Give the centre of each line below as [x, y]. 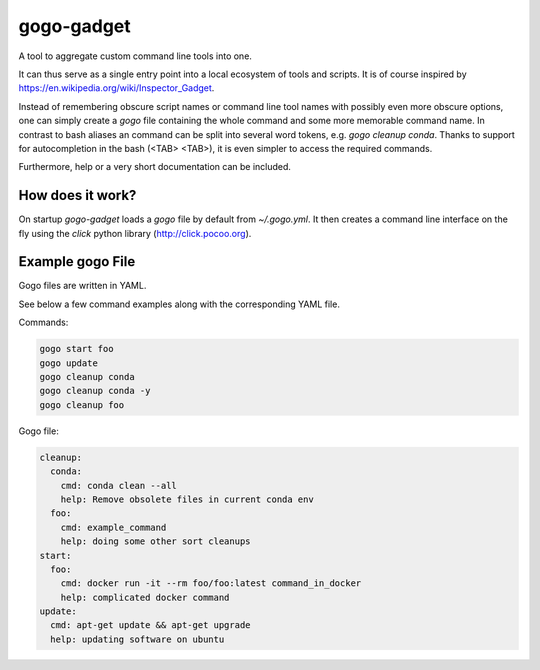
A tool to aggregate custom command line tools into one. [135, 56]
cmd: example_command [113, 527]
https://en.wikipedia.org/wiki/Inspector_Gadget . [116, 88]
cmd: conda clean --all [118, 485]
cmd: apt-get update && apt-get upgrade [150, 625]
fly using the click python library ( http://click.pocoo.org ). [135, 233]
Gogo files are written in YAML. [82, 286]
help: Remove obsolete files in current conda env [187, 499]
